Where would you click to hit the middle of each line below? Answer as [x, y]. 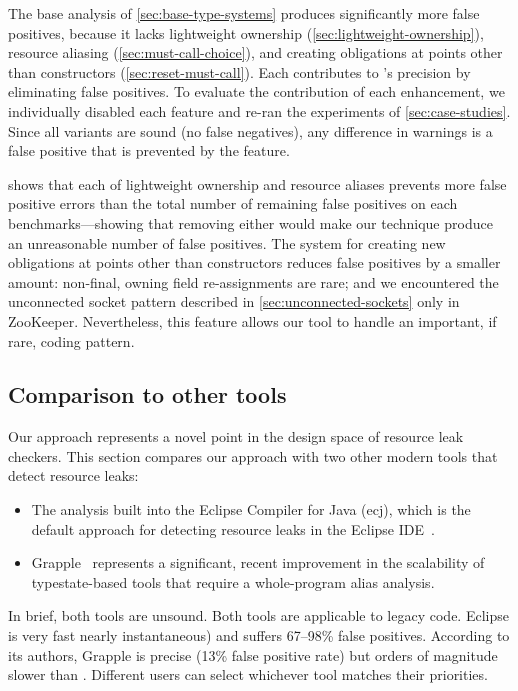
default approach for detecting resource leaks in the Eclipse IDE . [233, 528]
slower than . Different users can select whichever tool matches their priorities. [248, 674]
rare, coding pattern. [71, 340]
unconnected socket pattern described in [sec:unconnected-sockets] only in [234, 301]
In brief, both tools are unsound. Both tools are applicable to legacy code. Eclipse [258, 615]
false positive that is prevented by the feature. [149, 150]
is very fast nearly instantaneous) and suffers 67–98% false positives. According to [259, 635]
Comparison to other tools [147, 394]
